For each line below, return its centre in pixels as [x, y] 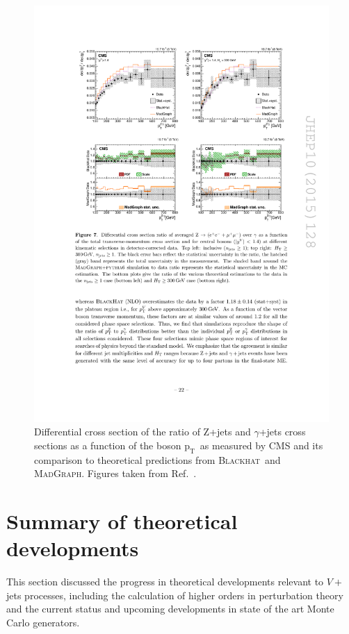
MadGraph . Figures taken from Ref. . [115, 473]
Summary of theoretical [122, 521]
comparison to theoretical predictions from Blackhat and [157, 459]
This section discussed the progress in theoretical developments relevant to [165, 582]
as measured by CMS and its [261, 445]
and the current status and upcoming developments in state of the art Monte [170, 609]
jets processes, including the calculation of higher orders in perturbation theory [175, 595]
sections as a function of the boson [108, 445]
